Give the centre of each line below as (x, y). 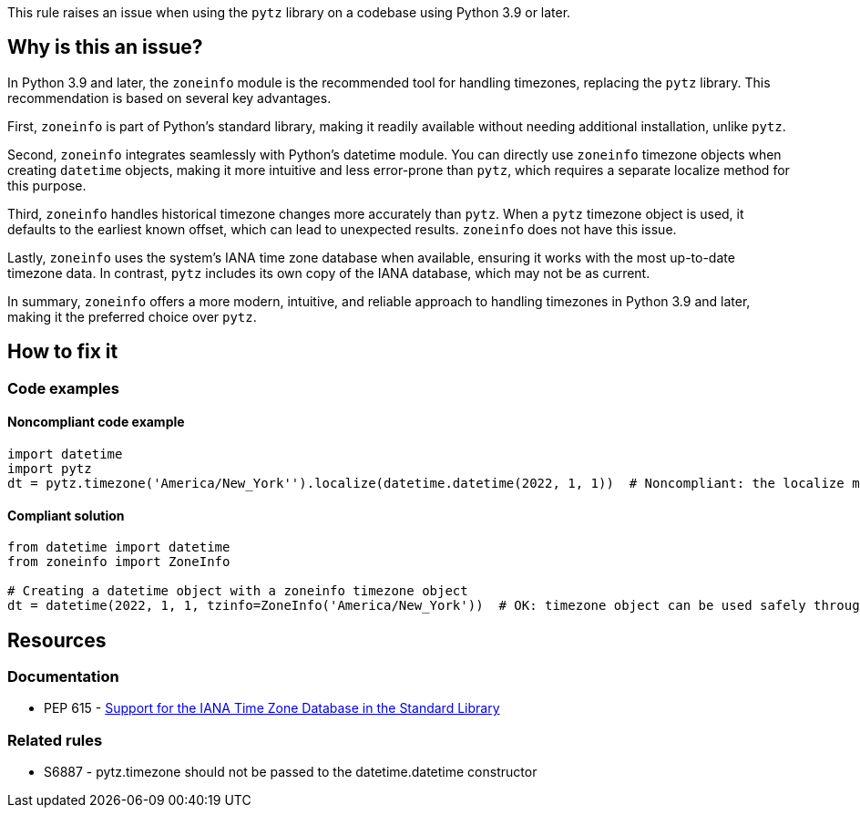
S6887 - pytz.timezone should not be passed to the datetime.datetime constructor (291, 772)
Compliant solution (66, 515)
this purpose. (47, 185)
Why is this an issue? (105, 47)
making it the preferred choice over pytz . (132, 316)
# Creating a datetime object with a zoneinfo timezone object (238, 591)
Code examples (64, 388)
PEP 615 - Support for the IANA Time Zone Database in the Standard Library (272, 708)
